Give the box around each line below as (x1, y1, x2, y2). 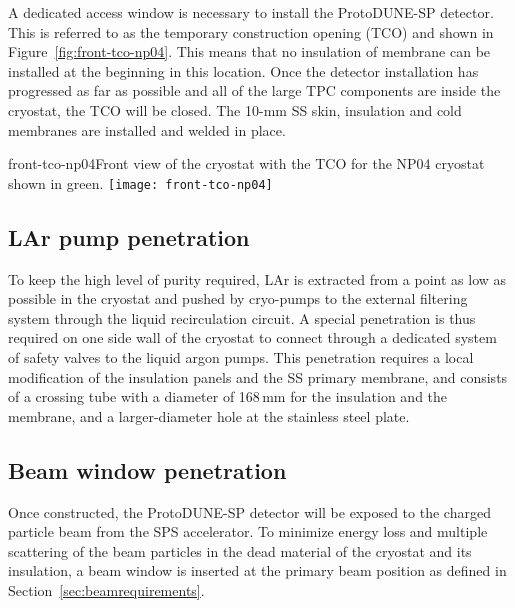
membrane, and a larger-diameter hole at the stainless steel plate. (8, 405, 410, 426)
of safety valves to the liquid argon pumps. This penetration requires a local (8, 346, 474, 367)
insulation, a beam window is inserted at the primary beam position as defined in (8, 560, 507, 581)
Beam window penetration (8, 454, 287, 485)
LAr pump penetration (8, 221, 250, 252)
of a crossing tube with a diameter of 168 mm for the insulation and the (8, 386, 448, 407)
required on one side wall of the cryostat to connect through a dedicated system (8, 327, 497, 348)
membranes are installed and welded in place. (8, 119, 286, 140)
